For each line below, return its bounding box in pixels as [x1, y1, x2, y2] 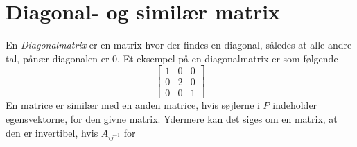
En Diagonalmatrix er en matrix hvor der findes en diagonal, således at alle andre [6, 37, 352, 52]
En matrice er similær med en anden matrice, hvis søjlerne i [6, 98, 260, 112]
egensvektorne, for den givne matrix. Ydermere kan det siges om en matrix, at [6, 112, 338, 126]
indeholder [272, 98, 317, 112]
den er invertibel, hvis [6, 125, 98, 139]
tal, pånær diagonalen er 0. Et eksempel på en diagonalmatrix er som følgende [6, 51, 338, 65]
